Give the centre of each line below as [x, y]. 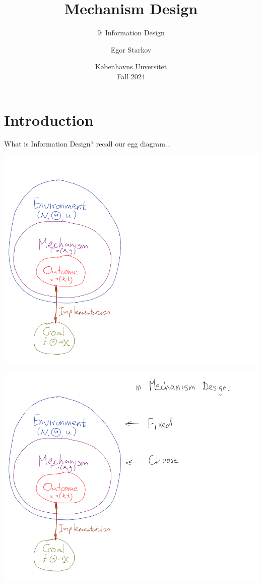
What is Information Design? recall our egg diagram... [88, 144]
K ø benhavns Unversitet [131, 66]
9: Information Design [131, 33]
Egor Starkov [131, 49]
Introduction [49, 119]
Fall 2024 [131, 76]
